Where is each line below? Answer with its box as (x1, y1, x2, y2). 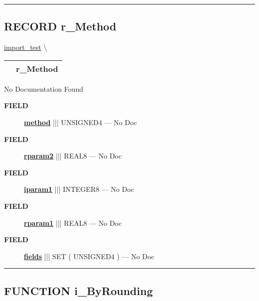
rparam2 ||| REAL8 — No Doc (24, 150, 122, 161)
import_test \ (4, 42, 47, 52)
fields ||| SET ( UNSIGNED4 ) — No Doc (24, 251, 154, 261)
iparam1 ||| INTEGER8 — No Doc (24, 184, 134, 194)
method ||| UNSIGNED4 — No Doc (24, 117, 137, 127)
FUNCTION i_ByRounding (4, 283, 153, 298)
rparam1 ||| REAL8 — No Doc (24, 217, 122, 228)
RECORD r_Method (4, 18, 117, 34)
